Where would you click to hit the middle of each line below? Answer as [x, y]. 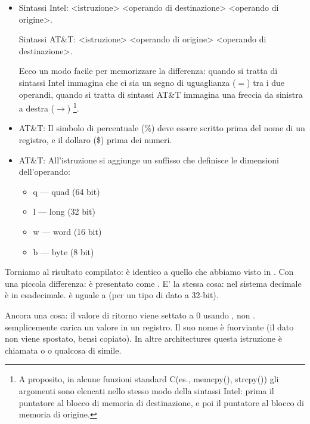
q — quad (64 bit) [66, 191]
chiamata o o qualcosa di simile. [63, 350]
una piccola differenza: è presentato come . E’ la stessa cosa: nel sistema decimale [153, 283]
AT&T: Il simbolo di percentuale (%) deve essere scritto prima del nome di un [162, 128]
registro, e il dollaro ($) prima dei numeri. [95, 140]
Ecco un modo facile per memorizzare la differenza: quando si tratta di [148, 71]
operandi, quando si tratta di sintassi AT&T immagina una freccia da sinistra [161, 94]
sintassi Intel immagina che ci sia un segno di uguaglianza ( [127, 82]
